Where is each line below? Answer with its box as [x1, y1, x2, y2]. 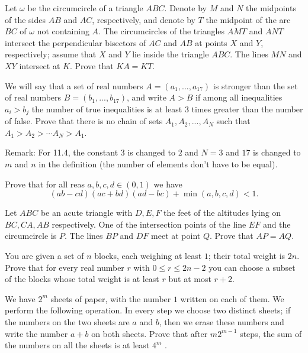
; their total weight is [208, 249, 285, 261]
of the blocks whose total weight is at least [5, 273, 159, 285]
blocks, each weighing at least [94, 249, 202, 261]
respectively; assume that [5, 48, 97, 60]
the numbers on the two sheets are [5, 315, 130, 328]
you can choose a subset [208, 261, 296, 273]
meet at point [151, 229, 201, 242]
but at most [168, 273, 211, 285]
